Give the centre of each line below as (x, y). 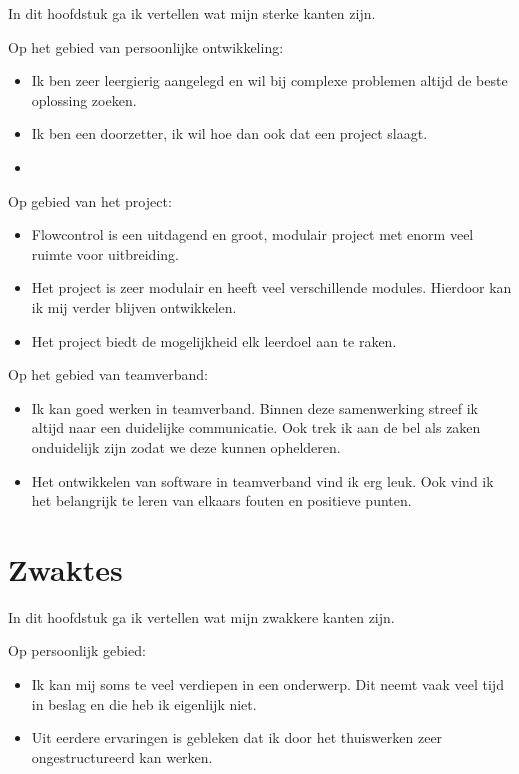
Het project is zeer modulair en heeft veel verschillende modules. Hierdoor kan (271, 287)
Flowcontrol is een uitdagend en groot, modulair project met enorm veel (252, 234)
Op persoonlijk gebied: (77, 650)
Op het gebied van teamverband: (108, 374)
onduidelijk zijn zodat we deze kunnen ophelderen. (186, 446)
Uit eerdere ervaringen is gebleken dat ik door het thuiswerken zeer (237, 737)
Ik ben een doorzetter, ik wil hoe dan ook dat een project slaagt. (229, 133)
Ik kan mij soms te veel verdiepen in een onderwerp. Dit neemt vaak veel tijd (267, 684)
